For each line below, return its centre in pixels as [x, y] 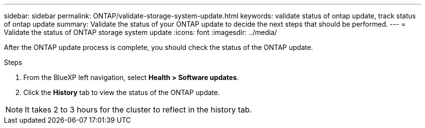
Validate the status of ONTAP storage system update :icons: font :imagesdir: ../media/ [140, 32]
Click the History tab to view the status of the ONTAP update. [122, 92]
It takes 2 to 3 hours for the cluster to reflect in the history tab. [139, 110]
